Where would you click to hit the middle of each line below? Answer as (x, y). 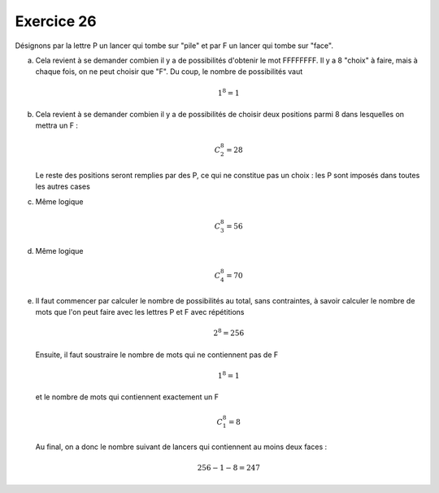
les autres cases (63, 186)
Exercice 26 (56, 21)
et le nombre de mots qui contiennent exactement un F (127, 397)
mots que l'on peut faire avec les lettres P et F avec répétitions (140, 312)
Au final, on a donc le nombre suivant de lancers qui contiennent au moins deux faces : (181, 447)
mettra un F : (57, 125)
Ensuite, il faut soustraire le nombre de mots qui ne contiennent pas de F (157, 355)
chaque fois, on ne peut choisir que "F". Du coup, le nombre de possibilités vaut (169, 72)
